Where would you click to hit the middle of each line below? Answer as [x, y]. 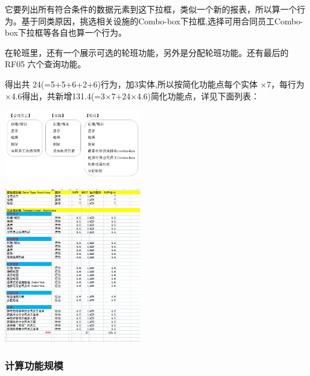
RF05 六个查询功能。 [46, 64]
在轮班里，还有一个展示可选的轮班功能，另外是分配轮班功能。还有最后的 [147, 52]
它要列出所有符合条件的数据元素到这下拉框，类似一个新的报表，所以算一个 [151, 9]
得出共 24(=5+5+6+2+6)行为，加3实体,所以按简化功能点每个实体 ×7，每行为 [155, 84]
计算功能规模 [34, 365]
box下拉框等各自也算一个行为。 [66, 32]
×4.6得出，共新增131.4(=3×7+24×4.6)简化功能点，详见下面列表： [132, 95]
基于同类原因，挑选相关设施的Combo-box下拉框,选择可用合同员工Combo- [162, 21]
